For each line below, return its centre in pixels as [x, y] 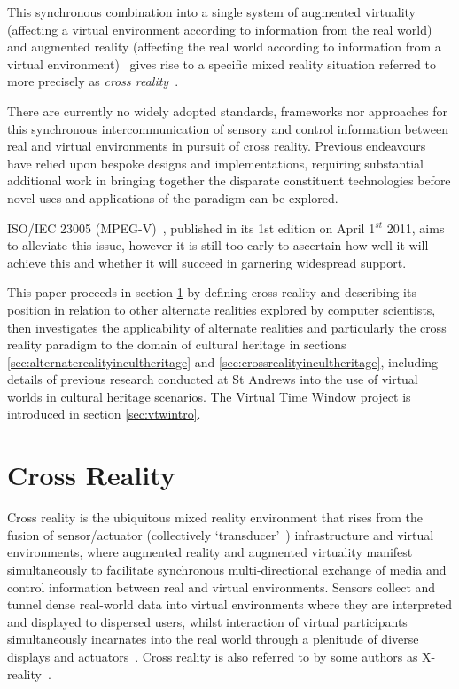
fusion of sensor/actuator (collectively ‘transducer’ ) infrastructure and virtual [221, 534]
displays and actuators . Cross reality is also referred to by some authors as [213, 656]
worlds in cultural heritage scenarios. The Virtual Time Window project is [209, 396]
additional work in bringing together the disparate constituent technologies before [229, 180]
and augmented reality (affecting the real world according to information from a [224, 47]
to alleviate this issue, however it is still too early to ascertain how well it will [218, 245]
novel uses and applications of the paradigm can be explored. [173, 197]
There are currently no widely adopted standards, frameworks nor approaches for [227, 110]
